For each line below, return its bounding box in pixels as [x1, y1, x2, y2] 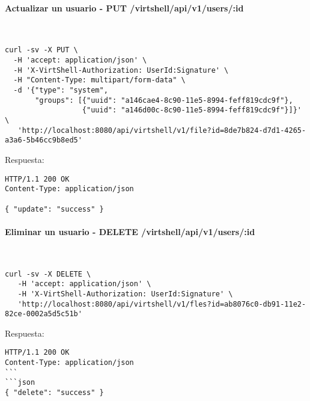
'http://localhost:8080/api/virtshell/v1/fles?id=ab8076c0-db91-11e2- [17, 299, 306, 308]
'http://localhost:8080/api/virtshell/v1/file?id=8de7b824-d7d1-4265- [17, 126, 306, 135]
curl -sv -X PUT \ [5, 46, 78, 55]
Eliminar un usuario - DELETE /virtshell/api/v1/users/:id [5, 225, 255, 237]
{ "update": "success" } [5, 204, 104, 213]
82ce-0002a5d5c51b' [5, 310, 82, 319]
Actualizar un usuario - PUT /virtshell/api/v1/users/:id [5, 1, 244, 14]
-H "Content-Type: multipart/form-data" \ [13, 76, 186, 85]
